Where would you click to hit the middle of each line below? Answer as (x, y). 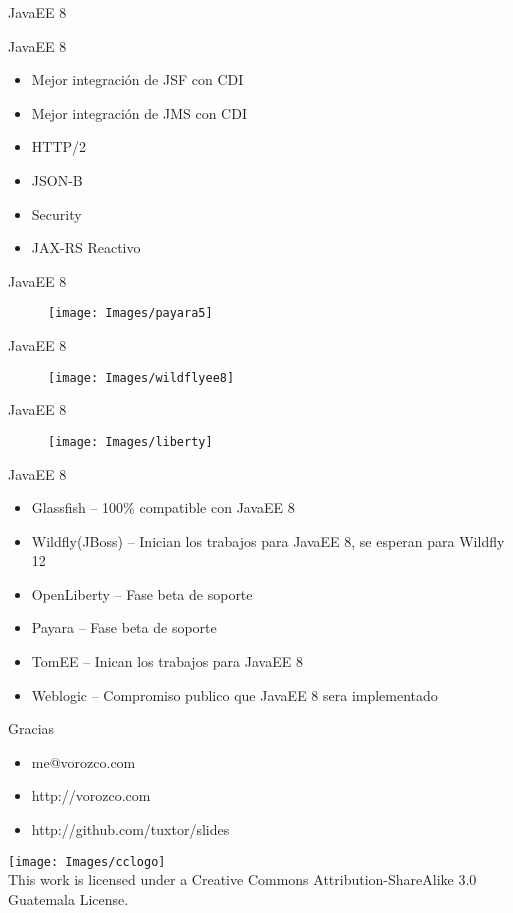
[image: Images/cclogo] (87, 861)
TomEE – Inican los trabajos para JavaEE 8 (167, 661)
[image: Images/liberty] (130, 441)
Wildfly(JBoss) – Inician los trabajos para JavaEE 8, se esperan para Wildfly (268, 540)
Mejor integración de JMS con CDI (139, 112)
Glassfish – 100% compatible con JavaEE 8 (163, 507)
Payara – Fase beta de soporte (124, 627)
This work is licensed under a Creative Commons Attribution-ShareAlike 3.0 (242, 879)
